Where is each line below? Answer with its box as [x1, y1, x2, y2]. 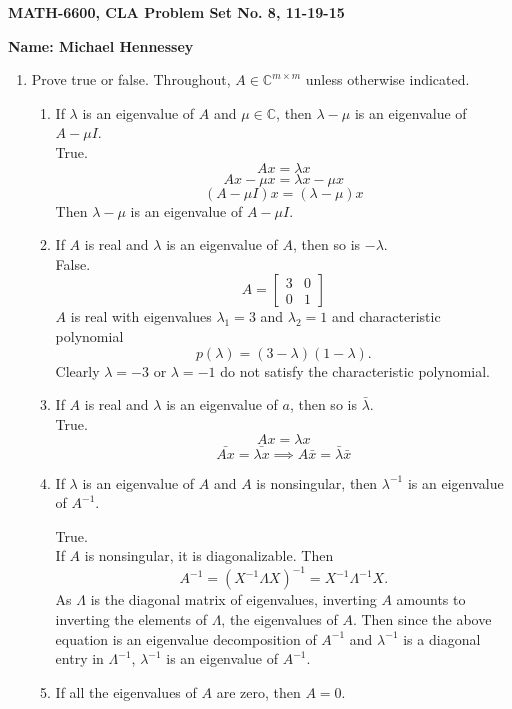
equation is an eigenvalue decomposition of [55, 628, 317, 649]
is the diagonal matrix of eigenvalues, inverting [90, 589, 377, 610]
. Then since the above [352, 609, 492, 629]
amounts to [396, 589, 466, 610]
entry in [55, 648, 104, 669]
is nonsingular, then [256, 472, 378, 493]
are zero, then [216, 681, 301, 702]
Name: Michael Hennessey [8, 35, 194, 56]
